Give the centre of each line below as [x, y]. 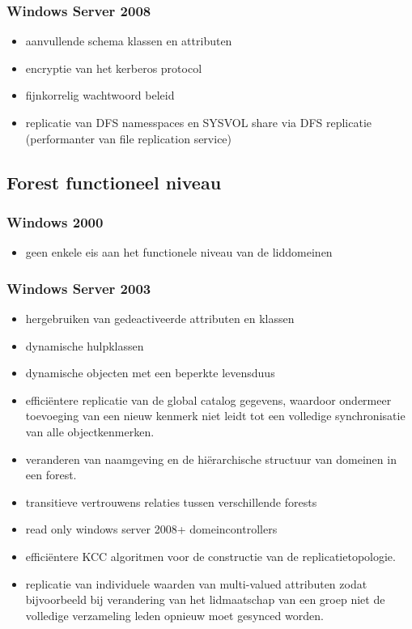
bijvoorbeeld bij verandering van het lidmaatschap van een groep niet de [205, 599]
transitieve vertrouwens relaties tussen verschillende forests [171, 501]
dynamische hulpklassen [85, 345]
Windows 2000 [55, 221]
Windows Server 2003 [79, 288]
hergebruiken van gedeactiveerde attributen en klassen [160, 318]
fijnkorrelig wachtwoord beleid [100, 95]
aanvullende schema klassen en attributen [129, 41]
